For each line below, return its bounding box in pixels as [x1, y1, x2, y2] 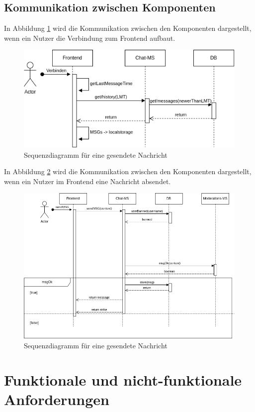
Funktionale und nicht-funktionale [4, 369, 242, 390]
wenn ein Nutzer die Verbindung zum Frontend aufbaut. [4, 32, 175, 43]
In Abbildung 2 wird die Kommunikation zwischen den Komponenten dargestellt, [4, 166, 252, 177]
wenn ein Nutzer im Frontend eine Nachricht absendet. [4, 176, 171, 186]
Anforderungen [4, 389, 109, 409]
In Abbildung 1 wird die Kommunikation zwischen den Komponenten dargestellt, [4, 23, 252, 33]
